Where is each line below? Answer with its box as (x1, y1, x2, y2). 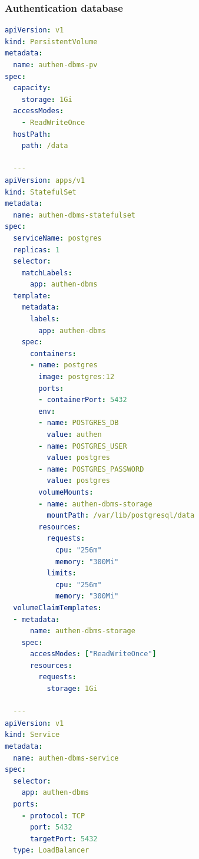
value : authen (47, 430, 102, 439)
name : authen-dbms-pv (13, 61, 98, 69)
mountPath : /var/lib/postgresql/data (47, 511, 195, 520)
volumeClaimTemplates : (13, 603, 102, 612)
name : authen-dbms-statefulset (13, 210, 135, 219)
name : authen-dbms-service (13, 753, 119, 762)
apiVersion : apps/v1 (5, 176, 85, 185)
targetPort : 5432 (29, 834, 98, 843)
